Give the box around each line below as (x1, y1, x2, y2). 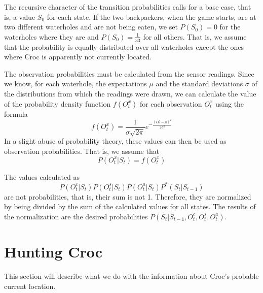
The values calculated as (4, 171, 80, 182)
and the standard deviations (156, 78, 243, 89)
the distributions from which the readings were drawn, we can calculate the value (4, 88, 256, 99)
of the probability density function (4, 98, 111, 109)
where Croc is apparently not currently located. (4, 51, 152, 62)
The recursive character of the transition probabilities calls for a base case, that (4, 2, 251, 12)
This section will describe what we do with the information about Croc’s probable (4, 270, 259, 281)
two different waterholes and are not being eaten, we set (4, 21, 178, 32)
